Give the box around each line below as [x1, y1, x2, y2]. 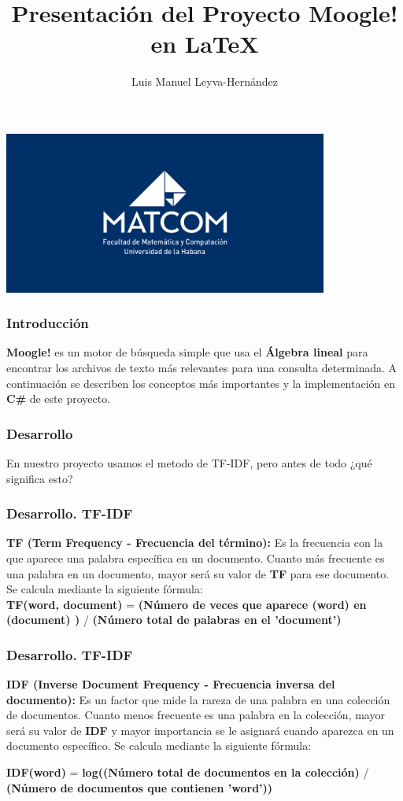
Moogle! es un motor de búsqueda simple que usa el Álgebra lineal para [6, 344, 368, 360]
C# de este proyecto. [6, 390, 111, 407]
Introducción [6, 313, 89, 333]
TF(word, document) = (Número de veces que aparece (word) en [6, 596, 367, 612]
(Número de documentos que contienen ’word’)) [6, 779, 273, 795]
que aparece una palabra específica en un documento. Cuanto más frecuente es [6, 549, 385, 566]
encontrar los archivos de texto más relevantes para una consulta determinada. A [6, 359, 397, 375]
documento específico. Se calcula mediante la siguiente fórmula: [6, 737, 312, 754]
